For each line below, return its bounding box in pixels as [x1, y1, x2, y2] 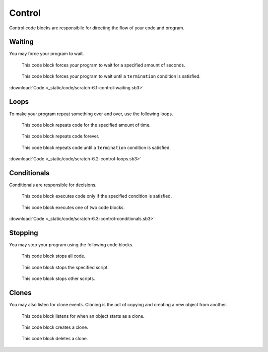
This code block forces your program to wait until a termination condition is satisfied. [21, 73, 201, 79]
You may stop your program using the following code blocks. [9, 242, 134, 248]
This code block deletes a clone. [21, 336, 88, 342]
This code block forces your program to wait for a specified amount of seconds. [21, 62, 186, 68]
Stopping [9, 228, 38, 237]
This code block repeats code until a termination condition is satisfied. [21, 144, 171, 150]
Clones [9, 288, 32, 297]
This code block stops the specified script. [21, 264, 109, 270]
